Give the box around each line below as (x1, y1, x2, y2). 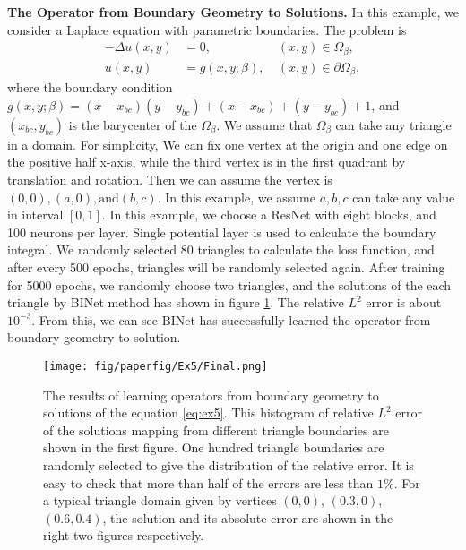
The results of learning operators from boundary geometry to (43, 385, 379, 404)
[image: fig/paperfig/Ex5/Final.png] (43, 359, 268, 373)
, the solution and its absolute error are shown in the (102, 508, 393, 527)
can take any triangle (335, 115, 452, 133)
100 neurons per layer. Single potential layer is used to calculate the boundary (7, 222, 436, 241)
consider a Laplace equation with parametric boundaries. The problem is (7, 20, 407, 39)
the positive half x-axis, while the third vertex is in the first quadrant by (7, 152, 406, 171)
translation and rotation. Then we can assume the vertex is (7, 169, 332, 188)
